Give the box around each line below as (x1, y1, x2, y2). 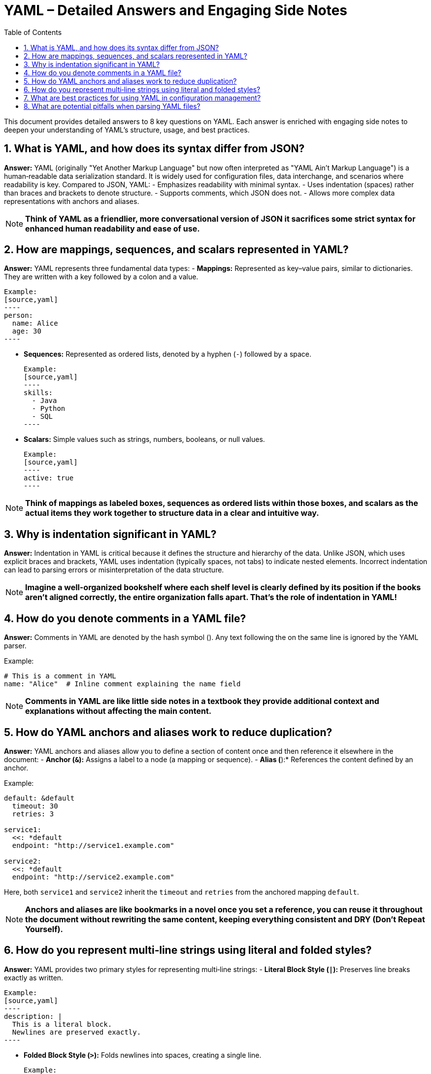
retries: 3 (12, 809, 54, 818)
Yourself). (25, 924, 63, 934)
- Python (32, 404, 66, 413)
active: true (24, 474, 74, 482)
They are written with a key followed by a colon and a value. (4, 272, 199, 281)
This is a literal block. (12, 1020, 112, 1028)
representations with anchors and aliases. (4, 197, 139, 205)
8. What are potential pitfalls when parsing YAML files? (24, 101, 200, 110)
